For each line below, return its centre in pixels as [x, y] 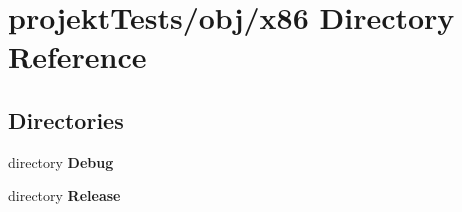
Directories [66, 119]
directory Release [64, 195]
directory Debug [61, 161]
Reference [77, 56]
